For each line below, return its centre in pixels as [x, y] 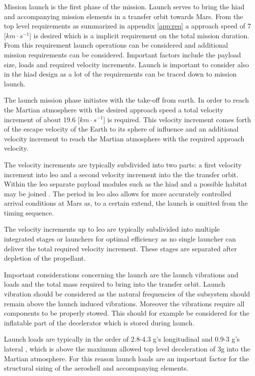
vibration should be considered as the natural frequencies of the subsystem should [127, 294]
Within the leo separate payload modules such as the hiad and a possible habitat [126, 184]
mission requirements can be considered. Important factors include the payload [123, 54]
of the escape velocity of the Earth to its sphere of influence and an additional [121, 129]
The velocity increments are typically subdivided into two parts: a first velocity [123, 164]
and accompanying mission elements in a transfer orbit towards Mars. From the [124, 16]
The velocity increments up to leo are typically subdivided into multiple [112, 229]
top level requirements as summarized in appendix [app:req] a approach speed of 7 [127, 26]
